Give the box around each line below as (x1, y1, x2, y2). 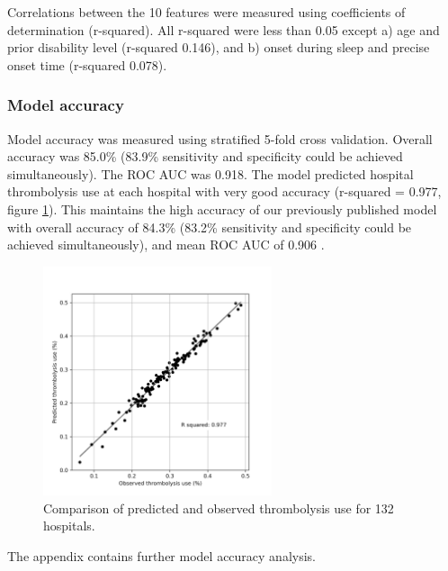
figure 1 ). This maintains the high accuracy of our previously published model (7, 199, 437, 218)
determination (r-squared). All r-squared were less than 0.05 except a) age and (7, 20, 440, 39)
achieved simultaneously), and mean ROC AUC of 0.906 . (7, 235, 325, 254)
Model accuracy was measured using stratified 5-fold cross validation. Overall (7, 129, 433, 148)
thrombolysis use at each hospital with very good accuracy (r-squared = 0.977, (7, 182, 442, 201)
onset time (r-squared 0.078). (7, 55, 167, 74)
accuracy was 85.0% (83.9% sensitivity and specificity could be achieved (7, 147, 403, 166)
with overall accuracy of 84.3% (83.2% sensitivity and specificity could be (7, 217, 412, 236)
